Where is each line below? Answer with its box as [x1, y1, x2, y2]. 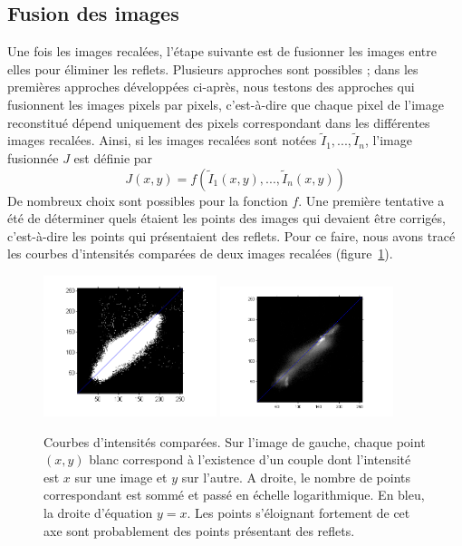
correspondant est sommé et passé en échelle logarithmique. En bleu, [43, 485, 425, 504]
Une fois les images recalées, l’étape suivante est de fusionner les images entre [7, 42, 437, 61]
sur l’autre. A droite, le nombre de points [181, 467, 411, 486]
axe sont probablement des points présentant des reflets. [43, 521, 355, 540]
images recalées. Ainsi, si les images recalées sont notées [7, 131, 317, 150]
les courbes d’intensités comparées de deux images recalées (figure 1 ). [7, 244, 393, 263]
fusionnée [7, 148, 59, 167]
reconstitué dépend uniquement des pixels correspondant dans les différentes [7, 112, 430, 132]
